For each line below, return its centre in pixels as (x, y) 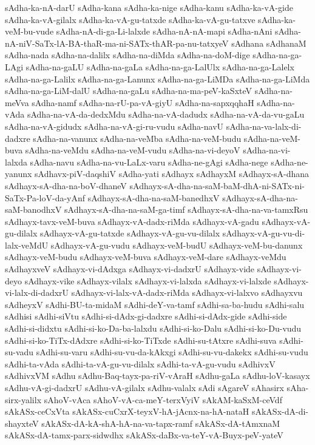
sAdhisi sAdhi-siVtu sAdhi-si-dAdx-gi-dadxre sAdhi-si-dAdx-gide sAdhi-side (146, 316)
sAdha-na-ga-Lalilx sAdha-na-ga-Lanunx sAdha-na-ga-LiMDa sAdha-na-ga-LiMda (157, 79)
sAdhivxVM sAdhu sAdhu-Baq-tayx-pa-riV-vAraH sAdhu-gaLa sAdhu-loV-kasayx (157, 376)
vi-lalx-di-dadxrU (37, 293)
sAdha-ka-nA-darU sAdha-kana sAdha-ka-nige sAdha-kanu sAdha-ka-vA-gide (149, 7)
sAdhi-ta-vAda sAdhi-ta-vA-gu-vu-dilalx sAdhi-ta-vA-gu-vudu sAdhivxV (140, 363)
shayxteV (22, 423)
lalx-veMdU (27, 245)
